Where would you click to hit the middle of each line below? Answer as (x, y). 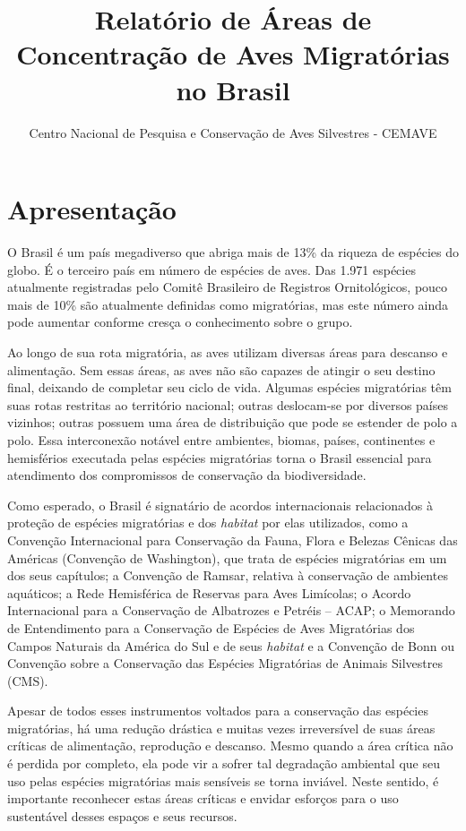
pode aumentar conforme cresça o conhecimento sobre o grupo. (180, 322)
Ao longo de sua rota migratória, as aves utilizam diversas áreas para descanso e (228, 352)
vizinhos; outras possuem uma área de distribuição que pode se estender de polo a (233, 422)
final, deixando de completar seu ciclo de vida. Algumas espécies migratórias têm (229, 387)
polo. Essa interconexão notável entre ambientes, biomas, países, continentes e (221, 439)
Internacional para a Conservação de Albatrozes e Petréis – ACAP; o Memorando (231, 610)
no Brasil (233, 89)
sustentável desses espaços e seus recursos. (122, 815)
